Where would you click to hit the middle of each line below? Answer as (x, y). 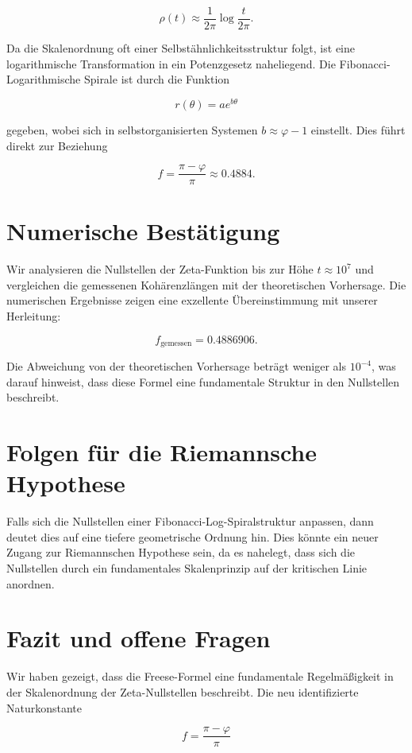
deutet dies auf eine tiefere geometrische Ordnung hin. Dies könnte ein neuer (193, 536)
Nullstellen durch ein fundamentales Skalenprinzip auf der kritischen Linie (187, 568)
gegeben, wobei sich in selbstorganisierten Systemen (132, 129)
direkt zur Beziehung (57, 145)
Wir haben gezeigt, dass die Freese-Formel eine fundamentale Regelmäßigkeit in (200, 676)
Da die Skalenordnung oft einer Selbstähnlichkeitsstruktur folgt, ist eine (181, 48)
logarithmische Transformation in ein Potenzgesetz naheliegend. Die (171, 63)
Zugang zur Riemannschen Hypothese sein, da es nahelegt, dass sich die (181, 552)
